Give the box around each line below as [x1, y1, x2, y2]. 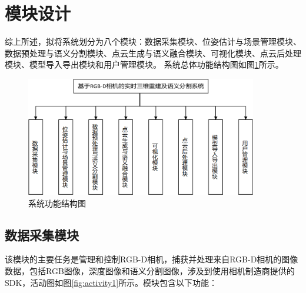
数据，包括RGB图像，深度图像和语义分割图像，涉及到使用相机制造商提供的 [5, 264, 295, 277]
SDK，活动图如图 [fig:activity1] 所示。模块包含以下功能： [5, 276, 218, 288]
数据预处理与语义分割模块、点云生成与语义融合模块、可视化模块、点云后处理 [5, 46, 301, 59]
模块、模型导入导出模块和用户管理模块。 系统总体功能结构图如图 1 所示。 [5, 58, 284, 71]
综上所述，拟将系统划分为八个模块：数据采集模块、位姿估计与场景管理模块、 [5, 35, 301, 48]
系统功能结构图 [28, 197, 86, 209]
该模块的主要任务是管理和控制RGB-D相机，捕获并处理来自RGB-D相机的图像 [5, 253, 298, 265]
